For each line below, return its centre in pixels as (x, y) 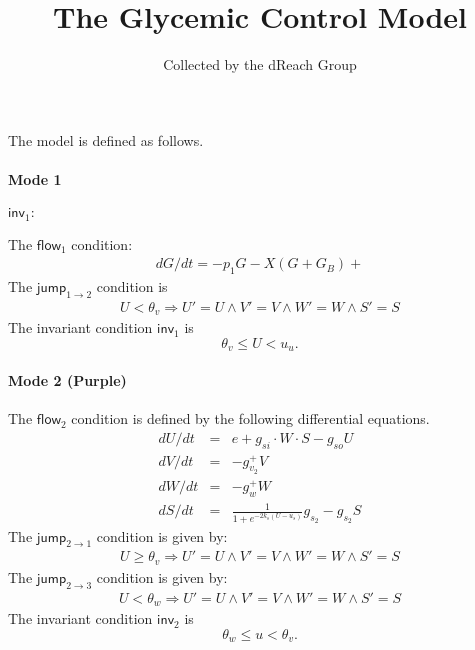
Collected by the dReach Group (260, 64)
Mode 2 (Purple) (67, 379)
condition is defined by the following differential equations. (250, 418)
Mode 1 (35, 178)
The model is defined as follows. (106, 139)
